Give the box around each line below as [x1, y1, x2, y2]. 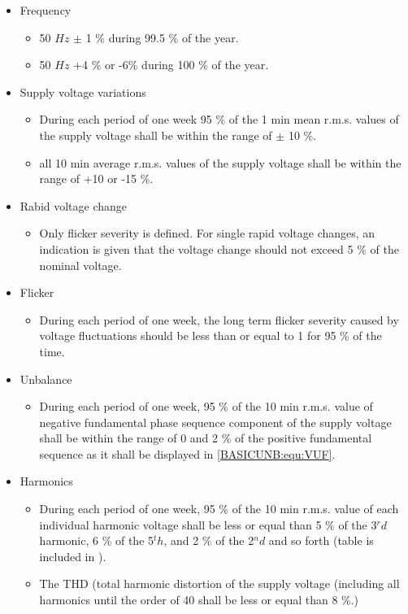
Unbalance [20, 370, 72, 387]
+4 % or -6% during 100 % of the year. [73, 56, 269, 73]
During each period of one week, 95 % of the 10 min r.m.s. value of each [39, 500, 399, 517]
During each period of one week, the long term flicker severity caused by [39, 311, 399, 328]
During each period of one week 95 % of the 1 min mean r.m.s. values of [39, 111, 399, 128]
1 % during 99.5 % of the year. [85, 28, 239, 46]
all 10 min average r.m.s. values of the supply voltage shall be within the [39, 154, 401, 171]
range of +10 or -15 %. [39, 170, 154, 187]
